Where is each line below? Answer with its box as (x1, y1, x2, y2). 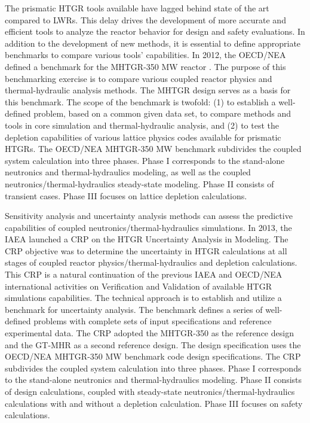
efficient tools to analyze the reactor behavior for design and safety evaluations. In (5, 25, 305, 38)
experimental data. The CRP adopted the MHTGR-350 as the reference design (5, 327, 294, 339)
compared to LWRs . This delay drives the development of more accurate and (5, 13, 286, 26)
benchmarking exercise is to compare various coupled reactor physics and (5, 72, 272, 84)
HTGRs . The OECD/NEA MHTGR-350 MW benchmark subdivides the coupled (5, 142, 302, 155)
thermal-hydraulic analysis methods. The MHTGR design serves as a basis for (5, 84, 291, 96)
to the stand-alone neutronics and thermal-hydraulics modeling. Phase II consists (5, 373, 302, 386)
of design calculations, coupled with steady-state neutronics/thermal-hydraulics (5, 385, 295, 397)
